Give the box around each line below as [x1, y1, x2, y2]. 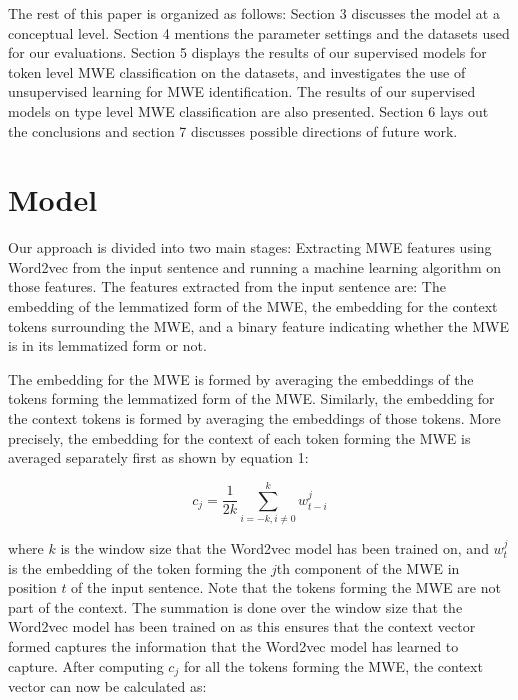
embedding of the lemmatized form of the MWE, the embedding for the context [8, 296, 498, 317]
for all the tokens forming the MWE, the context [183, 655, 483, 676]
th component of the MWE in [276, 557, 460, 578]
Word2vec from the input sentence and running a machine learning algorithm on [8, 256, 502, 277]
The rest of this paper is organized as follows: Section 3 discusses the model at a [8, 3, 500, 23]
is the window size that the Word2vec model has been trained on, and [60, 537, 489, 558]
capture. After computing [8, 655, 164, 676]
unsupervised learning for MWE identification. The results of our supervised [8, 81, 476, 102]
